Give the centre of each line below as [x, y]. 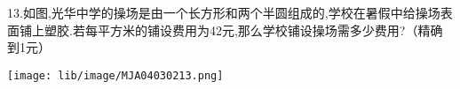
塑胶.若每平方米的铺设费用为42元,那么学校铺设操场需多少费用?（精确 [243, 30]
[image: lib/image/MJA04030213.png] [115, 75]
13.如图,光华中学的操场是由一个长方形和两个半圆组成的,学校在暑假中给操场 [224, 12]
